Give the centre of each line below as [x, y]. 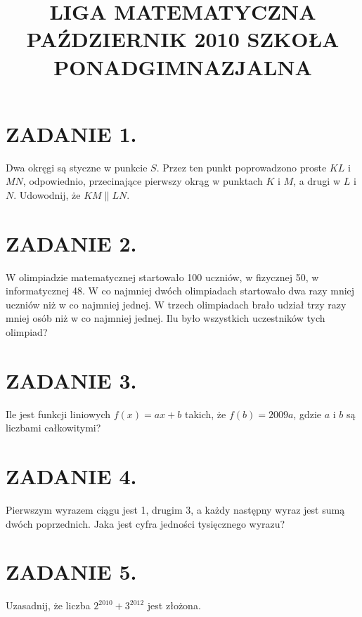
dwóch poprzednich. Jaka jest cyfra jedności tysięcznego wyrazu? [146, 523]
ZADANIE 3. [71, 380]
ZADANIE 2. [71, 243]
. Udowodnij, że [47, 194]
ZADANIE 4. [71, 476]
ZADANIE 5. [71, 572]
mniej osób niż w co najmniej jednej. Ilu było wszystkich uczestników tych [166, 318]
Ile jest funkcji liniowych [58, 414]
